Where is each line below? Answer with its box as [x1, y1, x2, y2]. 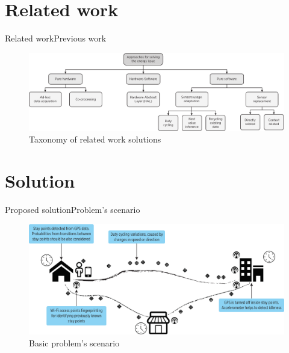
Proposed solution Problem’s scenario [5, 203, 140, 216]
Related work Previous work [5, 32, 107, 45]
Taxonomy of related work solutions [29, 133, 161, 146]
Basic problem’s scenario [29, 337, 120, 349]
